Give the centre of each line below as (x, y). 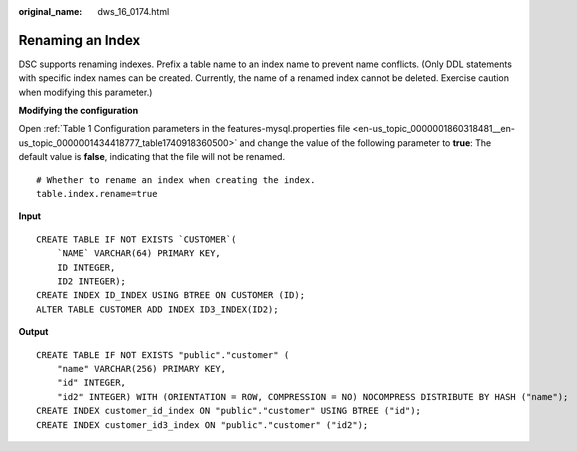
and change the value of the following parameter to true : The (365, 142)
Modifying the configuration (78, 111)
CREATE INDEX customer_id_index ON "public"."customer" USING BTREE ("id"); (229, 411)
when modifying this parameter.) (85, 92)
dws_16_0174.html (133, 11)
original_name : (50, 11)
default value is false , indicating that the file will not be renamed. (151, 157)
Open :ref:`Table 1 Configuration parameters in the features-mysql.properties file (184, 129)
